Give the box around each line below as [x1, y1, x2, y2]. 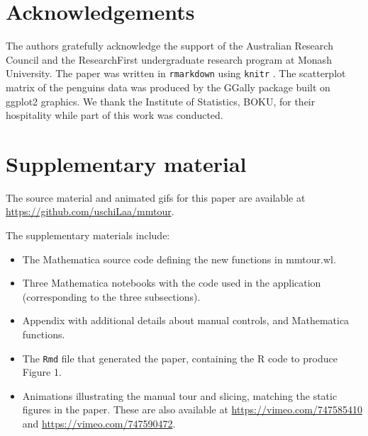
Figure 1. [22, 365, 62, 379]
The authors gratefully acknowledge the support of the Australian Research [6, 38, 333, 53]
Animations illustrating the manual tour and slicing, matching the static [22, 388, 338, 403]
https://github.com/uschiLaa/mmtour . [6, 204, 174, 219]
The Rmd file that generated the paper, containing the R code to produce [22, 350, 338, 365]
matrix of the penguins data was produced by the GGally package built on [6, 79, 330, 94]
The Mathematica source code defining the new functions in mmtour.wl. [22, 251, 336, 266]
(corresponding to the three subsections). [22, 289, 201, 304]
